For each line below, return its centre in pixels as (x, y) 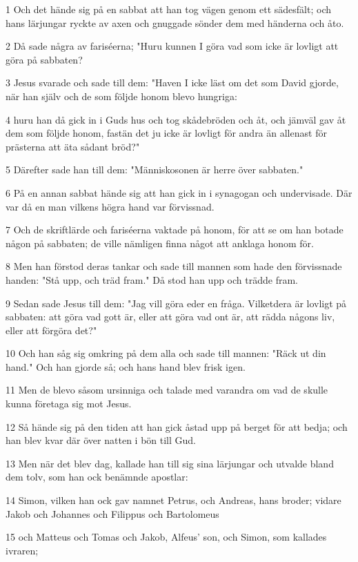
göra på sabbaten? (44, 59)
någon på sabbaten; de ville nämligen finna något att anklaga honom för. (160, 243)
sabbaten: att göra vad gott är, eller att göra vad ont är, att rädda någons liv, (170, 317)
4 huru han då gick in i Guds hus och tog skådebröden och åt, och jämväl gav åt (176, 119)
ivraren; (22, 550)
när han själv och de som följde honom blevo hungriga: (121, 96)
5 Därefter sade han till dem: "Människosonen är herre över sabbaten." (155, 169)
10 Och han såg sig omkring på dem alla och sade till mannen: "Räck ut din (166, 353)
